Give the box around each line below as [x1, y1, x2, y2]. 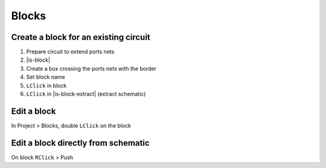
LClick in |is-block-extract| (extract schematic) [26, 91, 146, 98]
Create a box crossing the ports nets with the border [26, 65, 157, 72]
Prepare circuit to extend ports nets [26, 48, 115, 56]
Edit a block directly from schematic [11, 138, 150, 148]
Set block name [26, 73, 66, 81]
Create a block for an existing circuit [11, 32, 150, 42]
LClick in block [26, 82, 67, 89]
